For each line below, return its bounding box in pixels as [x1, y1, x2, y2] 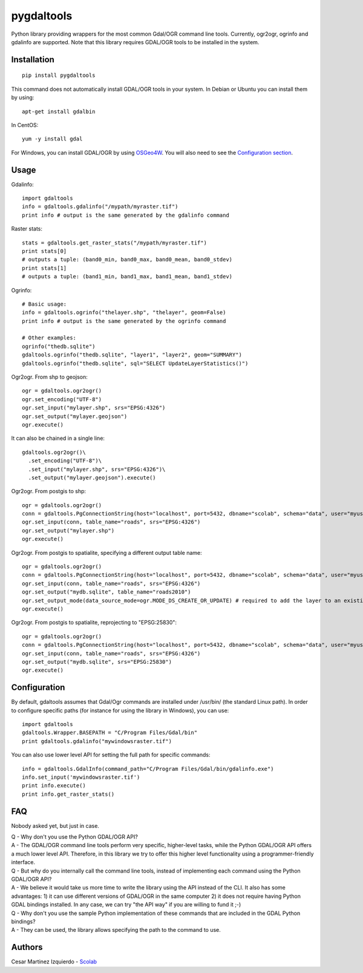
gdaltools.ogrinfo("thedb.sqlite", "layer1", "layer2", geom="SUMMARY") [22, 352, 242, 358]
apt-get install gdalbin [22, 108, 96, 115]
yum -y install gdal [22, 136, 83, 142]
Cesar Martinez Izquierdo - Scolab [11, 958, 97, 965]
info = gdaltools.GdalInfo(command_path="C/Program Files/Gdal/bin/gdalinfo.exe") [22, 765, 274, 772]
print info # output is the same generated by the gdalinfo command [22, 212, 229, 218]
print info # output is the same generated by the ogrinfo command [22, 318, 226, 324]
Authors [11, 942, 43, 952]
